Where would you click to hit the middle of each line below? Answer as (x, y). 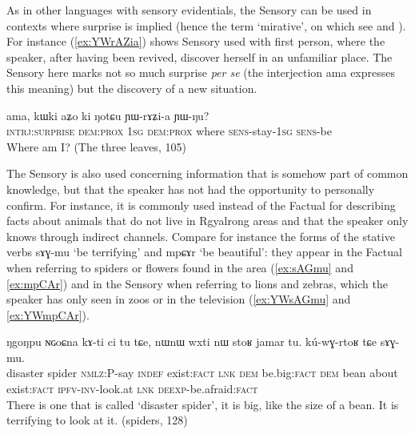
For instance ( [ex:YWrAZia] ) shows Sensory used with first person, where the (196, 41)
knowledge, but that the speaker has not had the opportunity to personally (191, 189)
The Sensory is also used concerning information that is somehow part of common (207, 173)
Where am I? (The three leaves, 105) (96, 146)
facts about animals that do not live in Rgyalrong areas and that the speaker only (207, 221)
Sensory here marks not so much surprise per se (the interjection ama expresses (201, 72)
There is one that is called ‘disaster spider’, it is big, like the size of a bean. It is (203, 404)
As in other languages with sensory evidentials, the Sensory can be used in (189, 10)
